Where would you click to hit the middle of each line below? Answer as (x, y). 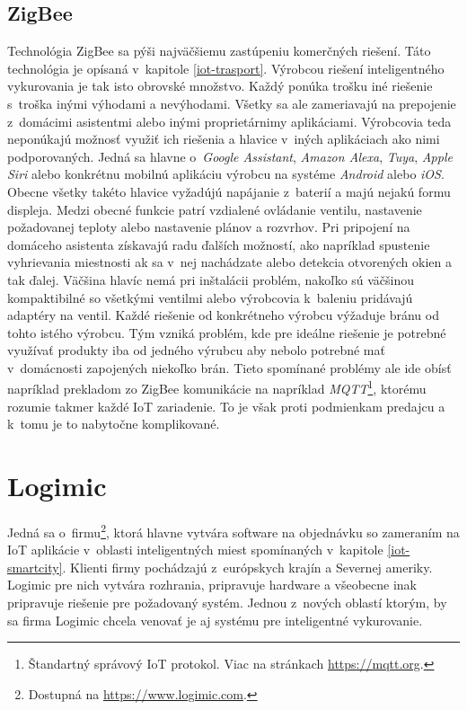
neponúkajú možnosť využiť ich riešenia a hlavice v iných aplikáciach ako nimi (224, 139)
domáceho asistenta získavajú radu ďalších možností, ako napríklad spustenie (219, 244)
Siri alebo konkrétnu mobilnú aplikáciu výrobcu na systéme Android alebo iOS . (226, 174)
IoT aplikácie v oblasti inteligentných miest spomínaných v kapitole (195, 550)
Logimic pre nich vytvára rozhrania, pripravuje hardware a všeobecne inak (212, 585)
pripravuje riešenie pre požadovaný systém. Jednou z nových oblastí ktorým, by (227, 603)
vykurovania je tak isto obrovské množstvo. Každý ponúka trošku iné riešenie (220, 86)
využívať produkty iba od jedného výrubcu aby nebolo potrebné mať (196, 350)
